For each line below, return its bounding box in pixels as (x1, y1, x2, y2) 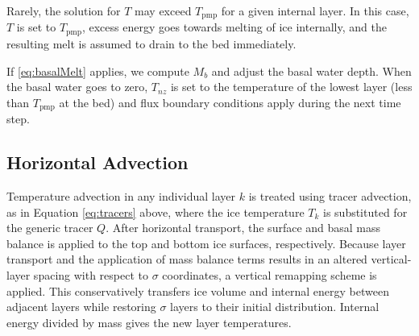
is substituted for (323, 203, 408, 220)
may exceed (135, 2, 192, 19)
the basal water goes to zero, (6, 78, 148, 95)
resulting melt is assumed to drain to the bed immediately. (6, 35, 297, 52)
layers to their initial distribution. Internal (170, 298, 380, 315)
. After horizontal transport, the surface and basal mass (106, 219, 381, 236)
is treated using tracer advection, (248, 187, 412, 204)
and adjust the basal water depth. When (211, 62, 412, 79)
